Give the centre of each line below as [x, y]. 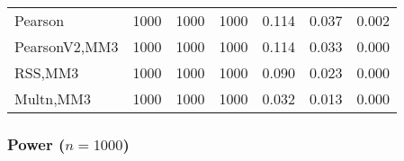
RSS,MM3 [47, 72]
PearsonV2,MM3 [67, 46]
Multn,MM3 [53, 98]
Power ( [36, 143]
